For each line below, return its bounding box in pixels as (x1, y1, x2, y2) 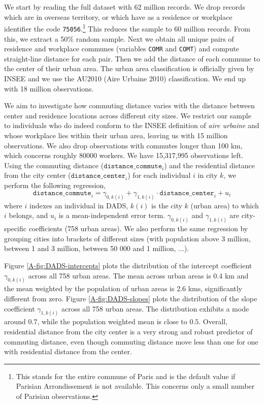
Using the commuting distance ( (4, 160, 104, 170)
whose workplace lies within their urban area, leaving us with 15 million (4, 130, 228, 140)
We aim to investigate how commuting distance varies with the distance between (4, 100, 255, 111)
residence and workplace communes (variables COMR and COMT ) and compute (4, 43, 239, 54)
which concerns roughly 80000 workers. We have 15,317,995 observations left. (4, 150, 244, 161)
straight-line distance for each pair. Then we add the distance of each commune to (4, 53, 260, 64)
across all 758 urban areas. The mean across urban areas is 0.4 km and (28, 270, 249, 281)
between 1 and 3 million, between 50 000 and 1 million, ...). (4, 243, 189, 254)
